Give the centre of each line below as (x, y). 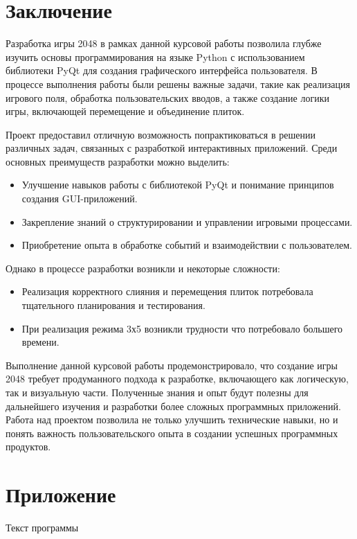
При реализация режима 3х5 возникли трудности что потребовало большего (182, 328)
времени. (40, 342)
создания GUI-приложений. (80, 198)
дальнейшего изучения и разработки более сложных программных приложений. (173, 406)
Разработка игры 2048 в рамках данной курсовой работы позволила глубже (164, 43)
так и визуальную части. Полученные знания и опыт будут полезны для (157, 392)
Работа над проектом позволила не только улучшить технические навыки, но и (172, 419)
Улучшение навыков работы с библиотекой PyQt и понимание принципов (178, 185)
